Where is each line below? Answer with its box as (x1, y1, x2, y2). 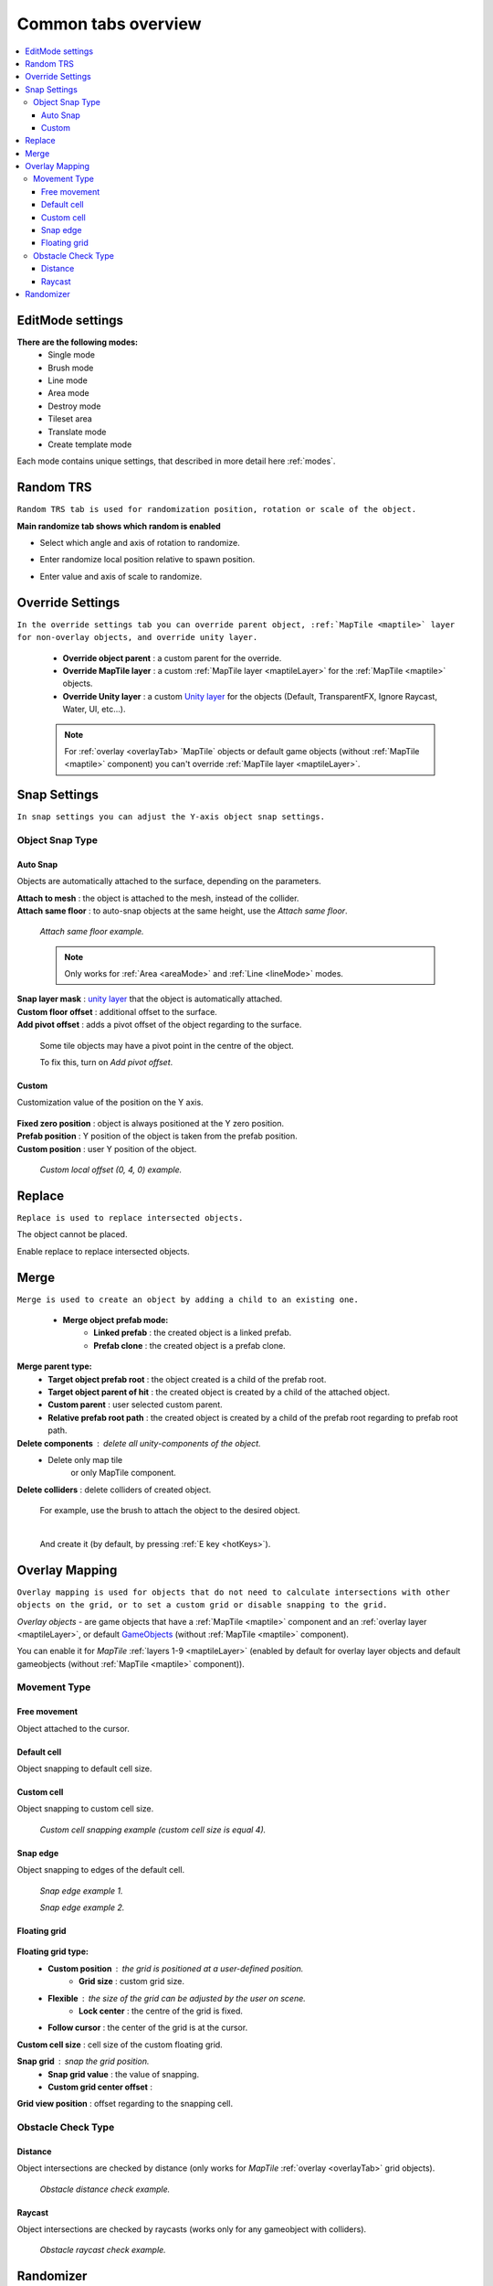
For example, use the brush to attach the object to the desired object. (39, 1505, 300, 1516)
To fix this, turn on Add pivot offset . (39, 1057, 173, 1068)
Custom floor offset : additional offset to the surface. (16, 1006, 218, 1017)
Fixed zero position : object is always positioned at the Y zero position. (16, 1117, 285, 1128)
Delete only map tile (47, 1454, 123, 1465)
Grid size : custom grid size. (79, 1976, 184, 1987)
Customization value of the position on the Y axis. (16, 1097, 205, 1108)
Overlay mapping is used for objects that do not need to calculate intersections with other (16, 1586, 451, 1597)
